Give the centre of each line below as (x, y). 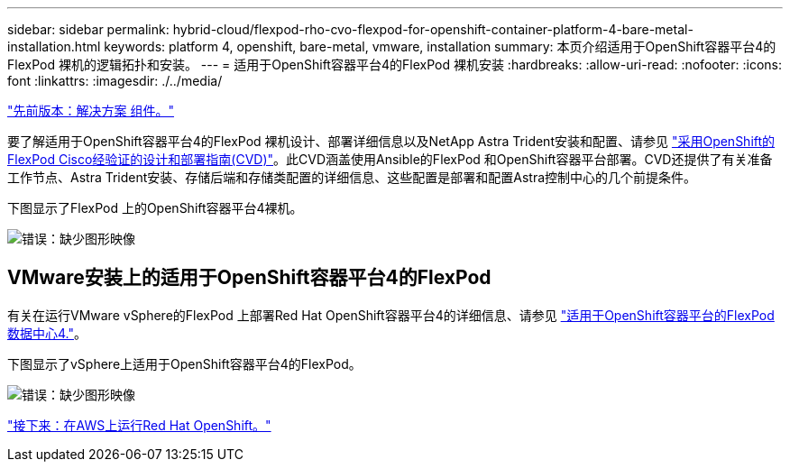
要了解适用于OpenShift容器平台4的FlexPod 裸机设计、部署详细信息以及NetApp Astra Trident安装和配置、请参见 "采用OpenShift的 (391, 141)
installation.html (54, 46)
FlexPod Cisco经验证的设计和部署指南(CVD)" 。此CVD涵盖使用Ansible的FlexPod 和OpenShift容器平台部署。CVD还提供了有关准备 (390, 159)
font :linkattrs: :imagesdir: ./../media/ (115, 81)
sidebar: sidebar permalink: (88, 29)
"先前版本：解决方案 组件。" (91, 110)
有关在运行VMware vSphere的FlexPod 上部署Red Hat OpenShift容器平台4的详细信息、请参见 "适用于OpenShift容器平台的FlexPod (391, 315)
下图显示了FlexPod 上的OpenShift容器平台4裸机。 (155, 208)
